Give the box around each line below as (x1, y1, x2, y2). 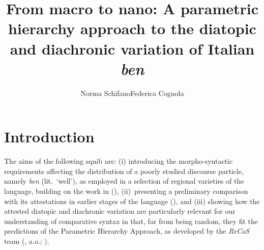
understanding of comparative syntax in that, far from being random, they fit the (4, 215, 258, 226)
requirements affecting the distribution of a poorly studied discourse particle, (4, 165, 244, 176)
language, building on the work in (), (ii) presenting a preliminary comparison (4, 186, 248, 196)
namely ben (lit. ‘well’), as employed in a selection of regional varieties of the (4, 176, 244, 186)
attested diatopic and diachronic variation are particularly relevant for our (4, 206, 236, 216)
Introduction (4, 126, 95, 147)
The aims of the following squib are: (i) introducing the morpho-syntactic (4, 156, 233, 166)
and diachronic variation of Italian (10, 38, 255, 59)
